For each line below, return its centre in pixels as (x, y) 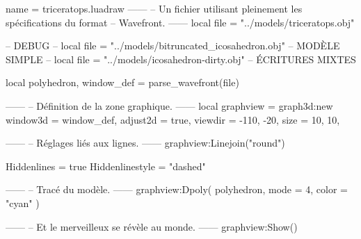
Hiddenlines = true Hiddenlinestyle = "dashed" (106, 166)
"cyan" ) (23, 203)
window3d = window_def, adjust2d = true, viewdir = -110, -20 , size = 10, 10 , (173, 119)
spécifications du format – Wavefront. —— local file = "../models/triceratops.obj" (180, 22)
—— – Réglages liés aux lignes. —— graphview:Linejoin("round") (145, 143)
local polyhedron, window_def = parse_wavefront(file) (122, 82)
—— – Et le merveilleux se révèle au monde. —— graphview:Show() (152, 226)
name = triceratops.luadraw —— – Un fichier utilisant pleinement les (154, 8)
